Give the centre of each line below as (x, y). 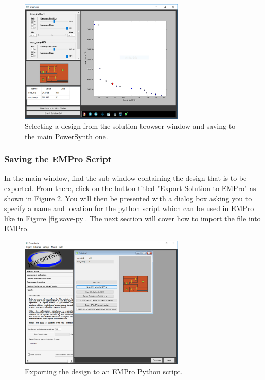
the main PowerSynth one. (66, 136)
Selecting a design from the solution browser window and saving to (130, 126)
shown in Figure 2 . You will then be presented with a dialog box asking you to (128, 198)
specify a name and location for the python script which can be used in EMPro (129, 208)
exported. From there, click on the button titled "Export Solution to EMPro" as (130, 188)
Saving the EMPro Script (58, 159)
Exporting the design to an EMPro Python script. (104, 371)
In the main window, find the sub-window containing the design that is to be (126, 178)
